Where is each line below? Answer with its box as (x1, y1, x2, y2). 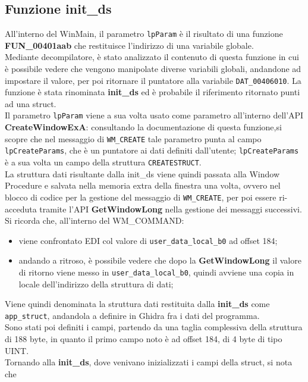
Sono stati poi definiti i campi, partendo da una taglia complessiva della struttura (5, 321, 303, 333)
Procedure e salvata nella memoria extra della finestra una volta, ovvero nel (5, 179, 281, 192)
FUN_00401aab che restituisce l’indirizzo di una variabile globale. (5, 39, 254, 51)
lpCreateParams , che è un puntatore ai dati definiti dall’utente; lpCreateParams (5, 144, 299, 156)
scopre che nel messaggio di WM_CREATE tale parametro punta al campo (5, 132, 262, 145)
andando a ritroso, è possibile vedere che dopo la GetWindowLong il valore (18, 254, 301, 267)
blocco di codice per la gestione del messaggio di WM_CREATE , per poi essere (5, 190, 276, 203)
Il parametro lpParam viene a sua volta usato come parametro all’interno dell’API (5, 109, 304, 121)
